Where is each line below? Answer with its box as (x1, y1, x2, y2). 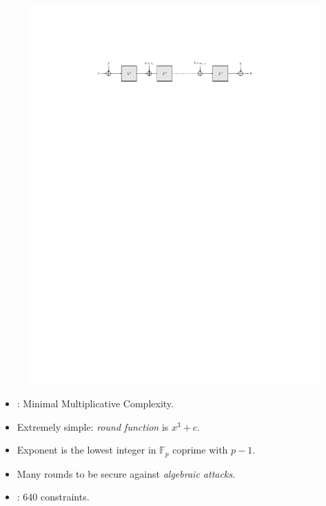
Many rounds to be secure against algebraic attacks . (17, 466, 235, 480)
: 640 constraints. (17, 489, 90, 504)
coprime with (172, 442, 228, 457)
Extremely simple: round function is (17, 419, 169, 434)
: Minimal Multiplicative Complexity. (17, 396, 174, 411)
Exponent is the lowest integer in (17, 442, 156, 457)
